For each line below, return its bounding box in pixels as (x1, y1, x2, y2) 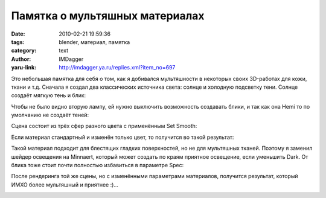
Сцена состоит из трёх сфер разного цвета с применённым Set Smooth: (11, 123, 197, 130)
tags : (11, 38, 25, 45)
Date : (11, 30, 25, 37)
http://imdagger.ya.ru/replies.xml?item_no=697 (59, 64, 176, 71)
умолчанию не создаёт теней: (11, 112, 89, 119)
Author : (11, 55, 31, 63)
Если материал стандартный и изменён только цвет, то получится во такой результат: (11, 133, 234, 141)
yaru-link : (11, 64, 36, 71)
